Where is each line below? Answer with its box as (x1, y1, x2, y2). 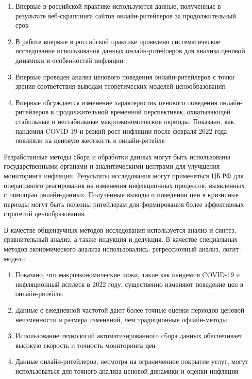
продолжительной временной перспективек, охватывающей (56, 107, 231, 117)
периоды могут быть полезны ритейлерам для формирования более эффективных (4, 199, 244, 209)
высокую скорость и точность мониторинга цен (15, 340, 156, 350)
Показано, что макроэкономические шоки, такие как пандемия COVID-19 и (15, 269, 240, 280)
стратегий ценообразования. (4, 208, 86, 219)
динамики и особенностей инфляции (15, 55, 123, 65)
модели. (4, 253, 27, 263)
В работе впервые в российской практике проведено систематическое (15, 36, 220, 46)
